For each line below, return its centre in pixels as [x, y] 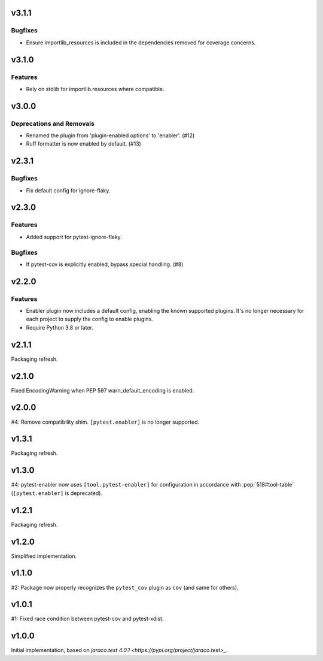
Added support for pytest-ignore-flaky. [74, 237]
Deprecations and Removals [53, 123]
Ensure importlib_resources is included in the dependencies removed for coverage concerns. [141, 43]
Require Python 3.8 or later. [60, 327]
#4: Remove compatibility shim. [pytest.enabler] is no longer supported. [105, 422]
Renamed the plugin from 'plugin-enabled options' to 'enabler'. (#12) [110, 135]
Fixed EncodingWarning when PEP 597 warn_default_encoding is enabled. [103, 390]
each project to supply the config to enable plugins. [90, 319]
